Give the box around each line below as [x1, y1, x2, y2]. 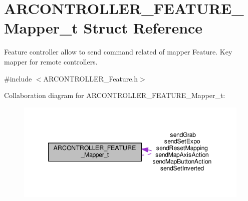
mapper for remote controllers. [4, 56, 98, 66]
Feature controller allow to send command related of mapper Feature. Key [4, 46, 232, 57]
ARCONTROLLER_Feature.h [43, 73, 138, 83]
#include [4, 73, 32, 83]
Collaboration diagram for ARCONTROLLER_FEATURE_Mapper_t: [4, 90, 225, 100]
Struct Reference [83, 17, 203, 38]
